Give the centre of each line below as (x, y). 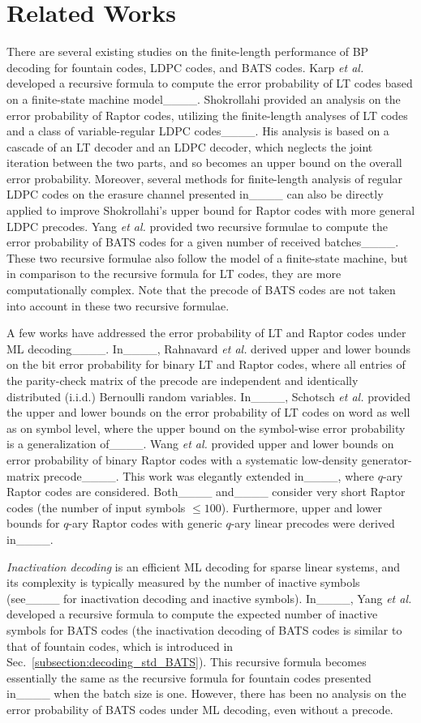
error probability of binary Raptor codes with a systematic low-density (182, 459)
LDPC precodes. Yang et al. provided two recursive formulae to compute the (197, 226)
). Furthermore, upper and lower (302, 507)
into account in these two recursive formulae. (118, 305)
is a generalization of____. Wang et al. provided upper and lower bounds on (200, 444)
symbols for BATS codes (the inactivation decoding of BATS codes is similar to (204, 629)
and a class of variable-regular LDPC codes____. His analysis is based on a (198, 131)
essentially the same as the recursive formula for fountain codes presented (189, 677)
